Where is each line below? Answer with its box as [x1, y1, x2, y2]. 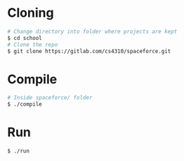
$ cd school [7, 34, 42, 41]
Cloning [7, 5, 54, 21]
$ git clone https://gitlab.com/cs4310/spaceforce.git [7, 48, 171, 55]
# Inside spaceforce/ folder [7, 94, 93, 101]
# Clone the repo [7, 41, 58, 48]
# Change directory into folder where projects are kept [7, 28, 178, 35]
